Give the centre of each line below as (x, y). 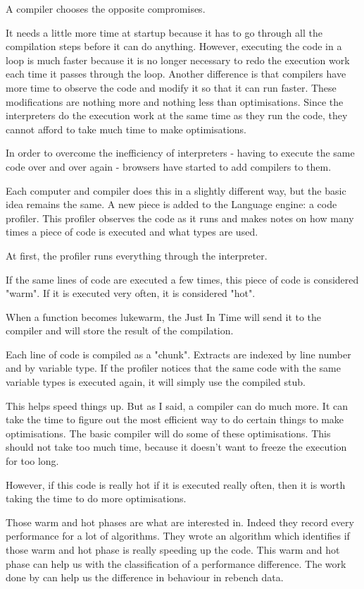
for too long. (32, 461)
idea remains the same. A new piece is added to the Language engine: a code (171, 204)
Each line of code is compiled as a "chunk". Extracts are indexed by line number (178, 354)
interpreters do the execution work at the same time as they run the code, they (177, 115)
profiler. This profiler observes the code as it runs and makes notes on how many (180, 218)
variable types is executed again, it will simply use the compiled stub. (156, 382)
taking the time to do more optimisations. (96, 498)
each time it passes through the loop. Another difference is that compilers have (176, 74)
